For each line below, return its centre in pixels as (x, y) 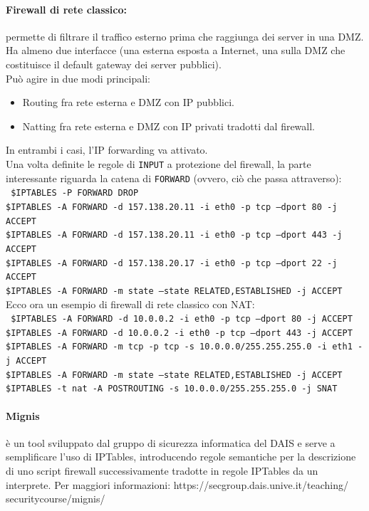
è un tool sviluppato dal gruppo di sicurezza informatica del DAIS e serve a (171, 442)
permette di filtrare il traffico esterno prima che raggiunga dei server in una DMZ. (185, 36)
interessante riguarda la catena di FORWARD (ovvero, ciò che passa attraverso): (174, 178)
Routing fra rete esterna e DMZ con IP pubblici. (128, 102)
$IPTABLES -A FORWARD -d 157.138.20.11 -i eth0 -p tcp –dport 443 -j (174, 235)
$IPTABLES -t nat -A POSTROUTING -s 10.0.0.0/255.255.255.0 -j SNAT (172, 389)
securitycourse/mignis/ (56, 499)
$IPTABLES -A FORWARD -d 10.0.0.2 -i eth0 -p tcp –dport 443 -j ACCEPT (179, 333)
